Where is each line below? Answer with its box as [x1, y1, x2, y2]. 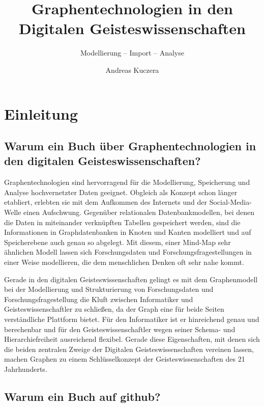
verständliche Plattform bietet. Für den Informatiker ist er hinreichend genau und [4, 314, 259, 324]
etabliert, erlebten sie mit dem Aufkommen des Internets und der [4, 197, 207, 207]
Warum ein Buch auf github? [4, 388, 161, 404]
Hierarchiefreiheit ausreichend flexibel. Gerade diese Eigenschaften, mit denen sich [4, 334, 260, 344]
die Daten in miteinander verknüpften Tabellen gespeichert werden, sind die [4, 216, 241, 227]
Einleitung [4, 103, 78, 124]
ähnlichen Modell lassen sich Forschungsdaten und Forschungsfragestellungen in [4, 247, 252, 257]
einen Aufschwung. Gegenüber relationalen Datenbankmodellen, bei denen [23, 207, 255, 218]
